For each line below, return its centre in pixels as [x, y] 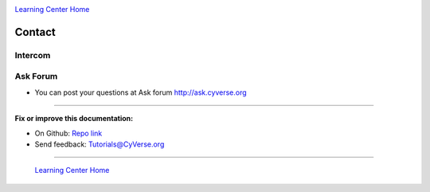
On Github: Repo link [68, 133]
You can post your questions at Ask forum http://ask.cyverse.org [141, 92]
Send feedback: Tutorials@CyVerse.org [100, 144]
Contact [35, 32]
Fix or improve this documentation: [74, 119]
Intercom [33, 55]
